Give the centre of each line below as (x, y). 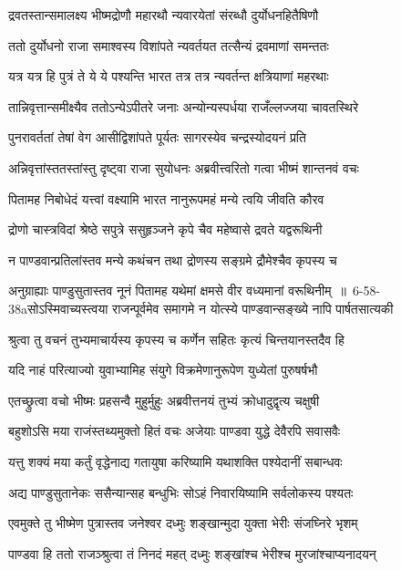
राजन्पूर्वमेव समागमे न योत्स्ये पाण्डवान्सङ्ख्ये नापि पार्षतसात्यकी (253, 308)
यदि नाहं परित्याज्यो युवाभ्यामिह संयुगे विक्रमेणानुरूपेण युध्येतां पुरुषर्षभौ (163, 370)
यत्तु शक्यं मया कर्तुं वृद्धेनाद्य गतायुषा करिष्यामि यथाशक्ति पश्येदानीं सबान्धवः (175, 461)
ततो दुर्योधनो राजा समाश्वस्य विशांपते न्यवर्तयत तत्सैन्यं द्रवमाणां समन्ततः (169, 45)
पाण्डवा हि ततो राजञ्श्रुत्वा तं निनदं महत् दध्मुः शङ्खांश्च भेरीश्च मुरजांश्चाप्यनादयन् (192, 553)
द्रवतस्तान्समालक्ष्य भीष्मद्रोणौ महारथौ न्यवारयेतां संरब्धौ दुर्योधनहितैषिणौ (164, 15)
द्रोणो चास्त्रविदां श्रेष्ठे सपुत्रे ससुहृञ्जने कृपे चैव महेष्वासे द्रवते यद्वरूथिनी (165, 229)
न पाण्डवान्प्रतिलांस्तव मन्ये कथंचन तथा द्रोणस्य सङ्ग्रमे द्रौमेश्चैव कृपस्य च (173, 259)
